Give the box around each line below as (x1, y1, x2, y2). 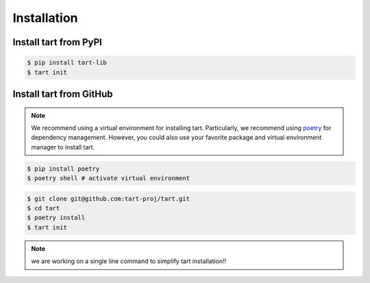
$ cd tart (27, 204, 60, 212)
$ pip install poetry (27, 164, 100, 173)
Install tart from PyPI (12, 36, 102, 48)
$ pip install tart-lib (27, 59, 108, 66)
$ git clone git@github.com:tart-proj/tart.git (27, 195, 190, 202)
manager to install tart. (31, 143, 95, 151)
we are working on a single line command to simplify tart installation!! (31, 257, 227, 265)
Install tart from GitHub (12, 88, 113, 99)
